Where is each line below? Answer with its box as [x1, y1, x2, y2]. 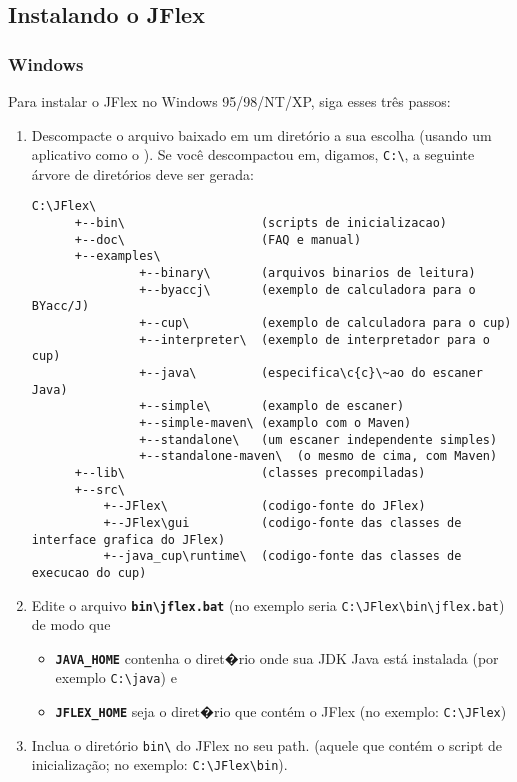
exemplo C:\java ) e [55, 667, 177, 688]
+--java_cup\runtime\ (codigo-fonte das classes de [103, 549, 462, 564]
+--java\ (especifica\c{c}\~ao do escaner [139, 366, 483, 380]
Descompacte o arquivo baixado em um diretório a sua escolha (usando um [31, 124, 492, 145]
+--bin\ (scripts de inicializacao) [74, 216, 448, 231]
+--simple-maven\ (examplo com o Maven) [139, 415, 412, 430]
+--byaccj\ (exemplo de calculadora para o [139, 282, 476, 297]
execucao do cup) [31, 565, 147, 580]
